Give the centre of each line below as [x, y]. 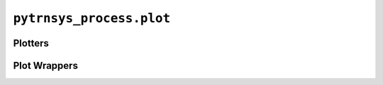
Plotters [31, 43]
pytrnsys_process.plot [92, 18]
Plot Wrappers [45, 66]
